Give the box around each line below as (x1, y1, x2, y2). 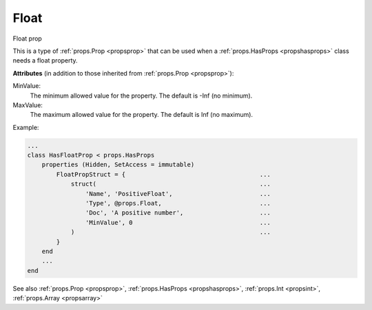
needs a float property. (12, 56, 79, 65)
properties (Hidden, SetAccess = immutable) (41, 161, 195, 168)
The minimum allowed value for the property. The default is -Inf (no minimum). (30, 91, 253, 100)
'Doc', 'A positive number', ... (85, 209, 271, 217)
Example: (12, 123, 39, 131)
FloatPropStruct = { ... (56, 170, 271, 178)
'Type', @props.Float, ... (85, 199, 271, 207)
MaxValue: (12, 100, 43, 109)
